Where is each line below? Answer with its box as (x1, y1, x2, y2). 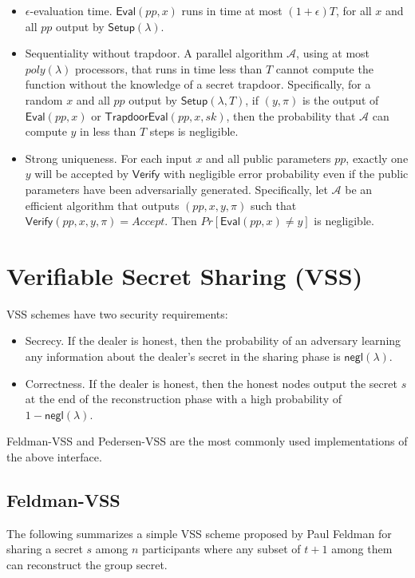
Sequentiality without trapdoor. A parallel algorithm (25, 45, 283, 61)
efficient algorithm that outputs (25, 196, 180, 213)
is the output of (302, 91, 379, 108)
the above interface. (6, 449, 102, 465)
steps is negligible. (149, 123, 239, 140)
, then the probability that (226, 107, 356, 124)
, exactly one (346, 149, 409, 166)
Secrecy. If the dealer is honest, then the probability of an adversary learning (25, 332, 401, 349)
